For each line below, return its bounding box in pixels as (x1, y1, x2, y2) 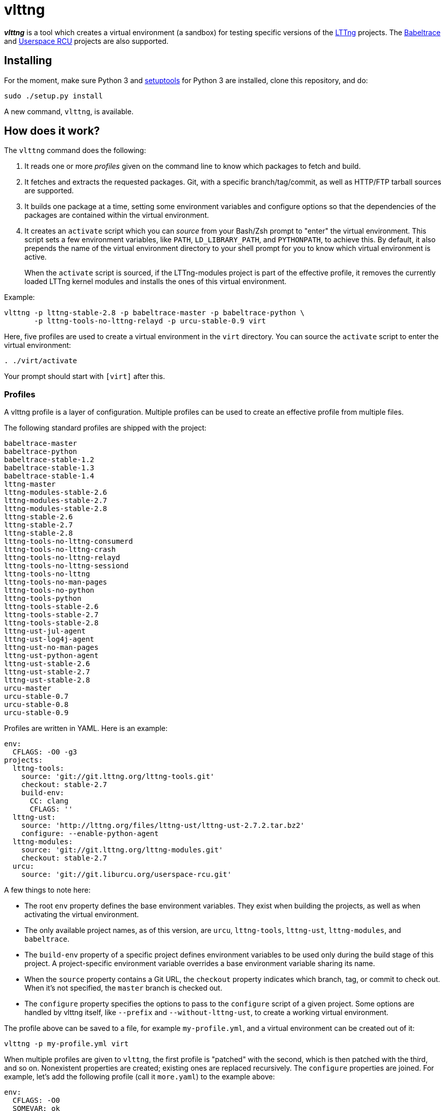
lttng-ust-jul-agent (4, 627, 86, 636)
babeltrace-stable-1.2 (4, 456, 95, 464)
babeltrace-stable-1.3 (4, 464, 95, 472)
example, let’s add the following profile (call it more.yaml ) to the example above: (4, 1072, 275, 1081)
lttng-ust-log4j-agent (4, 635, 95, 644)
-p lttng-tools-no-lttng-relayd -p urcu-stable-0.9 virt (34, 317, 266, 325)
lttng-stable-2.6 (4, 513, 73, 521)
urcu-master (4, 684, 51, 693)
